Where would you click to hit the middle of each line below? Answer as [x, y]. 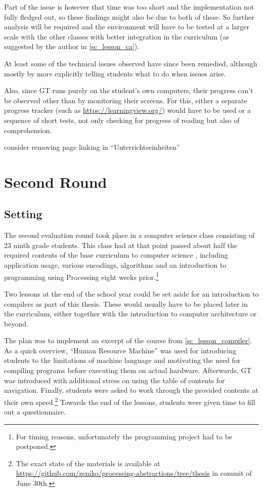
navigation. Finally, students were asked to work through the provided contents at [131, 390]
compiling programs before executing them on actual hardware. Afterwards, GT [128, 370]
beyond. [16, 323]
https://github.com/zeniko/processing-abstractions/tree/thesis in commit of [134, 473]
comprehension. [28, 130]
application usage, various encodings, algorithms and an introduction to [115, 265]
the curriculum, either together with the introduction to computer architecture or [130, 314]
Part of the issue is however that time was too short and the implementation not [129, 7]
